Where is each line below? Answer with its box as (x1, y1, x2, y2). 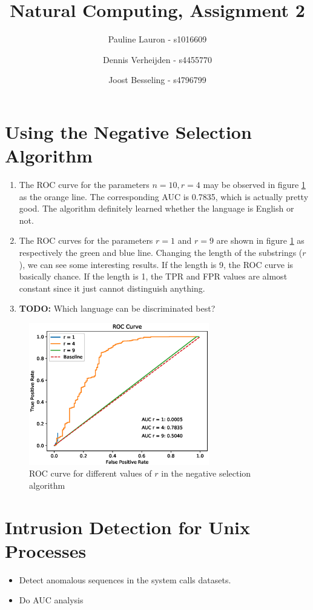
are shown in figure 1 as (216, 234, 305, 247)
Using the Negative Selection (5, 119, 252, 144)
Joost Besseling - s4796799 (108, 73, 206, 86)
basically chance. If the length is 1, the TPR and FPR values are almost (19, 270, 288, 283)
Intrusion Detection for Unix (5, 514, 250, 539)
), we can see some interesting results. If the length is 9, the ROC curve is (19, 258, 294, 270)
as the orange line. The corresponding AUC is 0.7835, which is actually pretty (19, 190, 309, 203)
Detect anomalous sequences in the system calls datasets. (19, 573, 231, 586)
